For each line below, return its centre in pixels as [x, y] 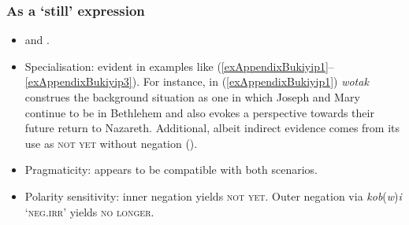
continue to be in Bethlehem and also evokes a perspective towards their [199, 112]
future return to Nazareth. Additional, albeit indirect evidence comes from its [212, 128]
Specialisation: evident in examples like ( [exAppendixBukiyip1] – [179, 66]
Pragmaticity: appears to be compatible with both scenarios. [171, 170]
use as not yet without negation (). [111, 143]
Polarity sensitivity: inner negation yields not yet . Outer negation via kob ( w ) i [213, 195]
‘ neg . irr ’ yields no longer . [89, 211]
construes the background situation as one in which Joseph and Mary [192, 97]
